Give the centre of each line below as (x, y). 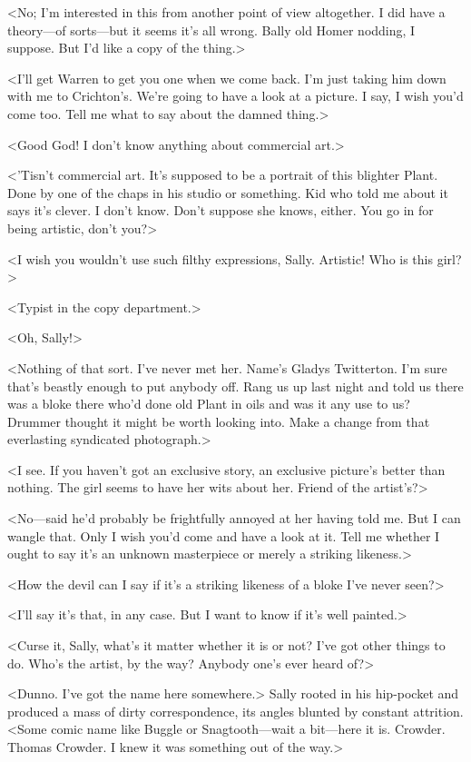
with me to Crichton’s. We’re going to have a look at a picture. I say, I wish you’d (235, 96)
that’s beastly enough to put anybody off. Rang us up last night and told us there (235, 386)
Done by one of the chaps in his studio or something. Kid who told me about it (228, 192)
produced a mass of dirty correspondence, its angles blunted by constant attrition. (235, 711)
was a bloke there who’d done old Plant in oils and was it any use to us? (209, 404)
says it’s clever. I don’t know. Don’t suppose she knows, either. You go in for (221, 210)
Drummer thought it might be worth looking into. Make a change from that (219, 421)
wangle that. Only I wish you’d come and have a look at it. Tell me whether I (224, 535)
